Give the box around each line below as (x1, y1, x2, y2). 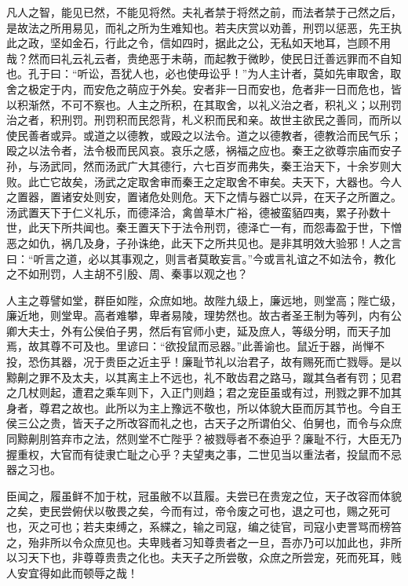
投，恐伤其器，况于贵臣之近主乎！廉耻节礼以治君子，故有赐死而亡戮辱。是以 (6, 353, 402, 370)
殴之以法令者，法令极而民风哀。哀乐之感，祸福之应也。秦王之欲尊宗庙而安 (6, 142, 391, 159)
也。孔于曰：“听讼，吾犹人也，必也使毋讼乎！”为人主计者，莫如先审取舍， (6, 65, 391, 82)
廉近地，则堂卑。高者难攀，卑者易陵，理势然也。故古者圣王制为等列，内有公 (6, 307, 402, 324)
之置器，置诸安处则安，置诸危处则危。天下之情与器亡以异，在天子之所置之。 (6, 189, 402, 205)
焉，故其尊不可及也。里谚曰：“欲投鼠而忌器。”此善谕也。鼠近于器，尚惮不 (6, 338, 385, 354)
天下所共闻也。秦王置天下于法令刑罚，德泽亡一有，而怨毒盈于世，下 (38, 219, 391, 236)
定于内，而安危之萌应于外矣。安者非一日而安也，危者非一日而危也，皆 (38, 80, 402, 97)
